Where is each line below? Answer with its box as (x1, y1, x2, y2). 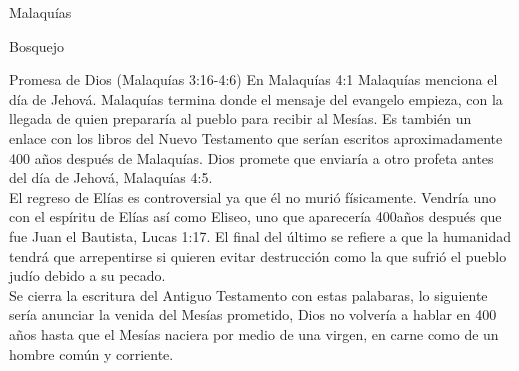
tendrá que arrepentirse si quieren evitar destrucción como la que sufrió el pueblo (9, 245, 507, 266)
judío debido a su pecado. (9, 265, 166, 286)
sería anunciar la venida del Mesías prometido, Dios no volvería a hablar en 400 (9, 304, 497, 325)
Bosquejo (9, 35, 65, 56)
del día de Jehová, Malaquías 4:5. (9, 167, 213, 188)
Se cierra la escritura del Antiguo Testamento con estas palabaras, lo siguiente (9, 284, 488, 305)
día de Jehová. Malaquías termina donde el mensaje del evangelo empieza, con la (9, 88, 503, 109)
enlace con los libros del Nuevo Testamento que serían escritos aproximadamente (9, 127, 503, 148)
